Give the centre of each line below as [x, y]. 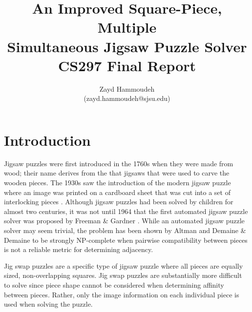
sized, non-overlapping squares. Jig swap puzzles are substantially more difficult [123, 275]
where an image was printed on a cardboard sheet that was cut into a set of [117, 192]
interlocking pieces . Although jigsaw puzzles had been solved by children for [119, 202]
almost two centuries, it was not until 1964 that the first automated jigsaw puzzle [126, 211]
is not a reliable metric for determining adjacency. [79, 249]
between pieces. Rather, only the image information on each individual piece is [122, 294]
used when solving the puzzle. [48, 304]
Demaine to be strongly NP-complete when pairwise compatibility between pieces [126, 240]
